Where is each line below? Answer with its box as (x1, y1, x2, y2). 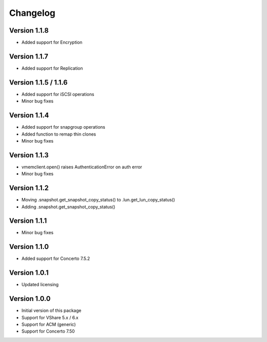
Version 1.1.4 (9, 111, 49, 120)
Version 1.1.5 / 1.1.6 (9, 78, 68, 87)
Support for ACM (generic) (21, 321, 76, 327)
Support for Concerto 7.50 (21, 328, 75, 334)
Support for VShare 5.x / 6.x (21, 314, 79, 320)
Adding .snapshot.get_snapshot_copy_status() (21, 203, 116, 210)
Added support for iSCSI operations (21, 91, 94, 97)
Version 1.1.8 (9, 26, 49, 35)
